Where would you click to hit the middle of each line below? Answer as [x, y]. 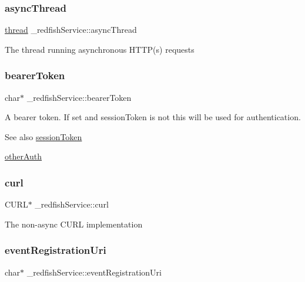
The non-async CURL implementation [74, 224]
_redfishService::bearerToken [79, 97]
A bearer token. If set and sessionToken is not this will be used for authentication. [153, 117]
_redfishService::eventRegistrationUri [94, 272]
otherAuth [24, 156]
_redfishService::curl [72, 204]
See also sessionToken [43, 136]
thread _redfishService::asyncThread [71, 30]
